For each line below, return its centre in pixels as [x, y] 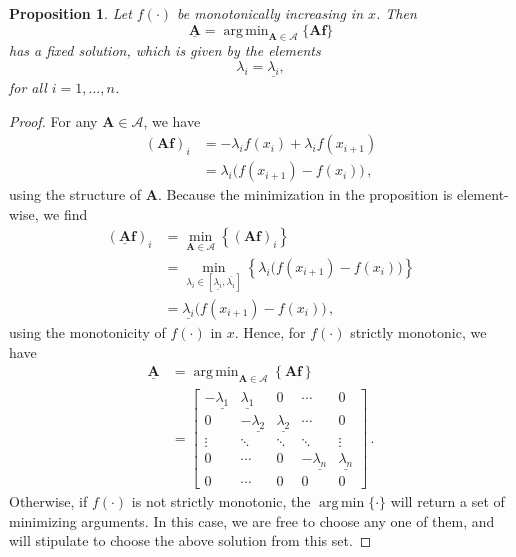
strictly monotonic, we [418, 331]
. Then [396, 13]
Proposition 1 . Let [70, 13]
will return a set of [447, 501]
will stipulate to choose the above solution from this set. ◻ [190, 540]
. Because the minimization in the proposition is [305, 194]
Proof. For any [53, 120]
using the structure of [75, 194]
